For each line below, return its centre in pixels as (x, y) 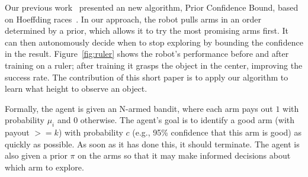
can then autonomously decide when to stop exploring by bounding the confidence (154, 42)
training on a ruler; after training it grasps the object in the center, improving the (154, 65)
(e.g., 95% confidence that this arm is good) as (217, 132)
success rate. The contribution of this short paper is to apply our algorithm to (147, 77)
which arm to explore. (44, 167)
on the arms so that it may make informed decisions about (184, 155)
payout (17, 132)
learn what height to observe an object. (76, 89)
